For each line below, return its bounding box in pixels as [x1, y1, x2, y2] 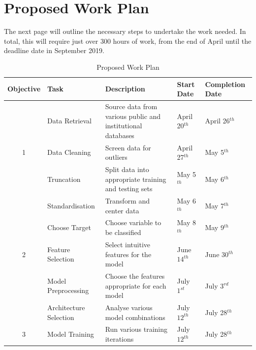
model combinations [105, 312, 165, 322]
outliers [105, 152, 128, 162]
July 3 [205, 280, 224, 291]
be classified [105, 227, 141, 237]
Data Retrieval [47, 116, 92, 126]
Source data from [105, 101, 158, 111]
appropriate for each [105, 280, 166, 291]
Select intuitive [105, 239, 151, 249]
